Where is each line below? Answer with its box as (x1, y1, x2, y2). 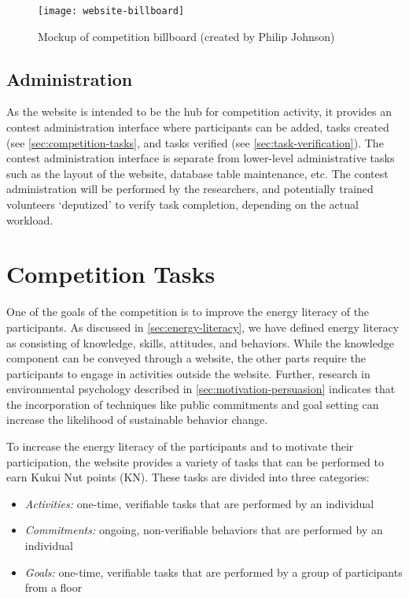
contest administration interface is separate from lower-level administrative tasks (6, 150, 395, 166)
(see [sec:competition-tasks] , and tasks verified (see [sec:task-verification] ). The (6, 134, 384, 150)
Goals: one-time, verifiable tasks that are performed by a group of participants (24, 563, 403, 580)
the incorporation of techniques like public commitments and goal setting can (6, 396, 379, 412)
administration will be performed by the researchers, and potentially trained (6, 180, 374, 197)
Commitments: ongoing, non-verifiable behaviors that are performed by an (24, 522, 383, 538)
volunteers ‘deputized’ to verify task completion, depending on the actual (6, 196, 359, 213)
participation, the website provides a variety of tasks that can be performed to (6, 453, 385, 470)
